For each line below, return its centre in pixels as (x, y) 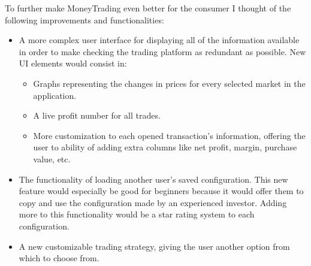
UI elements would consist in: (73, 63)
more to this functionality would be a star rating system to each (137, 214)
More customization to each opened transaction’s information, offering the (169, 135)
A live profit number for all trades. (97, 115)
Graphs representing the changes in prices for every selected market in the (169, 83)
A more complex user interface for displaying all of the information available (159, 40)
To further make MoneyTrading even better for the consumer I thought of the (148, 8)
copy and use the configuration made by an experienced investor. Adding (153, 202)
